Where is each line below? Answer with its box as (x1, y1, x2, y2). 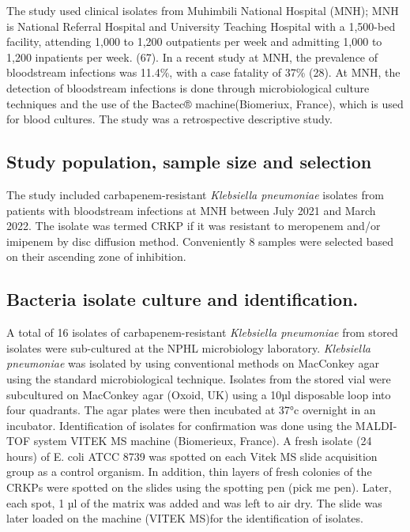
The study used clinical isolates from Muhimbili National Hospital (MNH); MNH (6, 2, 399, 18)
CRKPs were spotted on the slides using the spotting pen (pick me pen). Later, (6, 479, 392, 496)
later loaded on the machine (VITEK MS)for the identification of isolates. (6, 510, 363, 526)
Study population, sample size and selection (6, 149, 372, 174)
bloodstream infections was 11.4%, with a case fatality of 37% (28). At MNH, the (6, 64, 401, 81)
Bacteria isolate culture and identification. (6, 287, 359, 311)
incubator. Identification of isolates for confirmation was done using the (6, 417, 352, 433)
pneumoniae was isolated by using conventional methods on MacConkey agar (6, 355, 379, 372)
